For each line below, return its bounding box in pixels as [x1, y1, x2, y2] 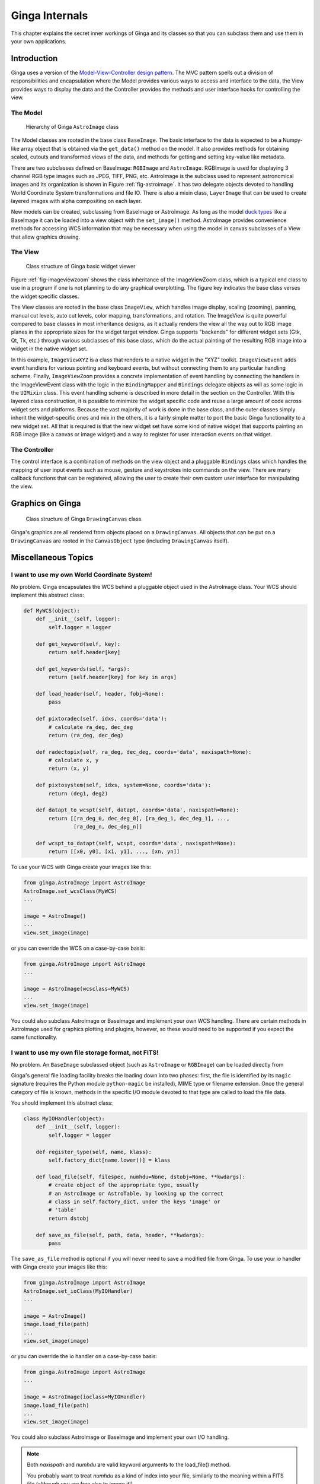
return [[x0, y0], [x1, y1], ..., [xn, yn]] [48, 848, 180, 855]
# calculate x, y [48, 757, 99, 764]
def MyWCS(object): [23, 607, 80, 614]
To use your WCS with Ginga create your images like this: [11, 864, 151, 871]
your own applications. [11, 37, 67, 45]
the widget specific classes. [11, 293, 79, 300]
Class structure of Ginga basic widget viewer [25, 262, 136, 269]
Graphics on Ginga [11, 499, 81, 509]
